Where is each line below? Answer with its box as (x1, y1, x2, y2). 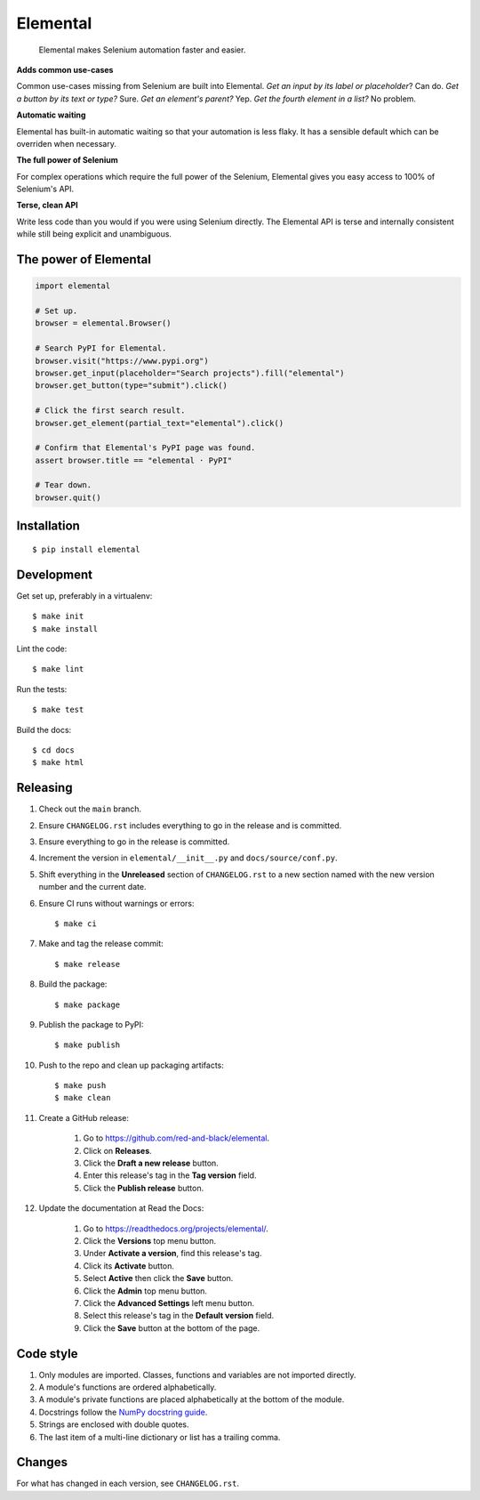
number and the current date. (38, 882, 147, 892)
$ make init (32, 611, 84, 622)
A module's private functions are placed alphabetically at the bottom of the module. (38, 1394, 345, 1405)
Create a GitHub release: (38, 1112, 129, 1123)
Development (16, 567, 93, 582)
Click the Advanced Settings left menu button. (83, 1297, 255, 1308)
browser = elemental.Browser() (35, 319, 172, 328)
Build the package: (38, 979, 108, 989)
